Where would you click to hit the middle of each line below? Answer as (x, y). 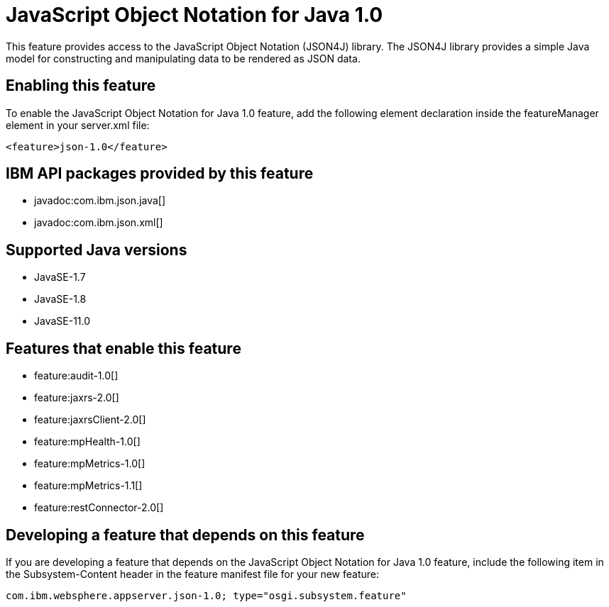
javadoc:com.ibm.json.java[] (100, 201)
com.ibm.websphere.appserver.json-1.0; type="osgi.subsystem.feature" (206, 595)
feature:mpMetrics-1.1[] (88, 486)
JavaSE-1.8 (60, 299)
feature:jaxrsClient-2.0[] (90, 420)
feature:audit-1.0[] (76, 376)
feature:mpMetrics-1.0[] (90, 464)
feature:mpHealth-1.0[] (87, 442)
